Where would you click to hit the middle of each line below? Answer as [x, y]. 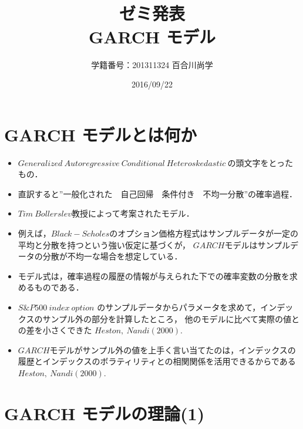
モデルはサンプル [257, 244]
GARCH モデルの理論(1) [105, 413]
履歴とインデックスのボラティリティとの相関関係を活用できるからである [157, 361]
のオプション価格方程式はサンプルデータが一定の [204, 233]
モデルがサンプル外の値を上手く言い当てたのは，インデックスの [173, 349]
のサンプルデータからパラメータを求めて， [179, 307]
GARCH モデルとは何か [101, 134]
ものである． [59, 287]
